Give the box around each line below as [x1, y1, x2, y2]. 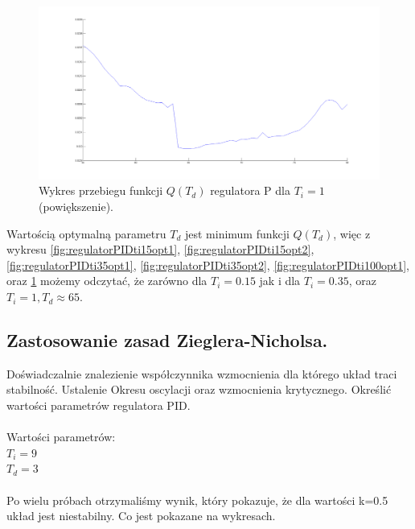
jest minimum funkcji [184, 225, 290, 242]
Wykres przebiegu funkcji [39, 182, 163, 199]
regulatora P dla [210, 182, 290, 199]
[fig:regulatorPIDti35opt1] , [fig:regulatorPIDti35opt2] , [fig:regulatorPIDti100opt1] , [6, 256, 409, 273]
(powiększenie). [39, 198, 114, 215]
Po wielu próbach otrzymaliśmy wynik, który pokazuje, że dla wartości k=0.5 [6, 491, 388, 508]
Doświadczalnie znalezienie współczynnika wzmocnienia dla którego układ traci [6, 365, 397, 382]
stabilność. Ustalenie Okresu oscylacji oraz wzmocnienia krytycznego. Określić [6, 381, 392, 398]
